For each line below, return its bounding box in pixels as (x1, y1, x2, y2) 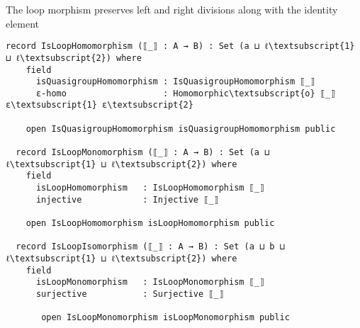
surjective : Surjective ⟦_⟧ (35, 288, 224, 299)
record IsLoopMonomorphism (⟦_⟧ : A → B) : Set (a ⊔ (16, 147, 270, 158)
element (6, 16, 40, 30)
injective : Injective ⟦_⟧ (35, 194, 219, 205)
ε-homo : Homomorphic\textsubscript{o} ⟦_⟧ (35, 88, 336, 98)
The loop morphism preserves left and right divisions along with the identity (6, 2, 338, 16)
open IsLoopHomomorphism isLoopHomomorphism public (26, 218, 275, 229)
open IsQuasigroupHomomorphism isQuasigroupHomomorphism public (26, 123, 336, 134)
